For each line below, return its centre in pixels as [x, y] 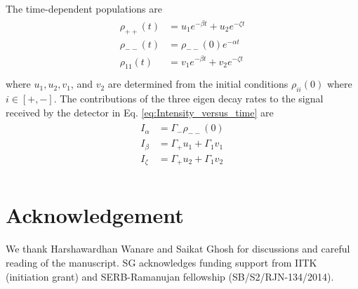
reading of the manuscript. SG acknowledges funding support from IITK [161, 262]
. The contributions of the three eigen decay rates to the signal [188, 99]
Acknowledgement [95, 215]
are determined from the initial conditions [198, 84]
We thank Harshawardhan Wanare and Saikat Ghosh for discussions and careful [178, 249]
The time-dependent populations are [84, 8]
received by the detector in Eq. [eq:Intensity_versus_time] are [140, 112]
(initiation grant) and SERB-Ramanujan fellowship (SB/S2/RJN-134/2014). [170, 276]
